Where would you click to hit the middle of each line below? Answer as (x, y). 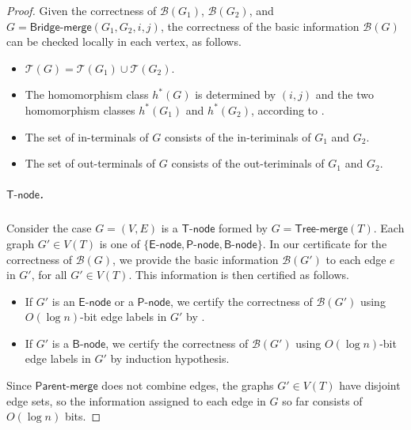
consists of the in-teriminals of (238, 136)
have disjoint (370, 385)
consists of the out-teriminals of (248, 163)
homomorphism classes (80, 109)
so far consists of (322, 400)
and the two (344, 94)
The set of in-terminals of (87, 136)
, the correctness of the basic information (260, 26)
